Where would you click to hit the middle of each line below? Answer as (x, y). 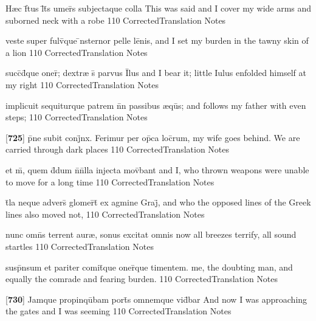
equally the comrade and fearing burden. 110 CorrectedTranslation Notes (142, 279)
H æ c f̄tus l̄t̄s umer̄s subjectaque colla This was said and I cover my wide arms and (159, 8)
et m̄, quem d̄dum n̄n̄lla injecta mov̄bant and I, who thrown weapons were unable (157, 169)
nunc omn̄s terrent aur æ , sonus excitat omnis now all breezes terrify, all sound (151, 234)
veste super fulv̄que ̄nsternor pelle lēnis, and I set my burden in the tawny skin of (157, 40)
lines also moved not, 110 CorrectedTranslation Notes (105, 214)
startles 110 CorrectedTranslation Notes (80, 246)
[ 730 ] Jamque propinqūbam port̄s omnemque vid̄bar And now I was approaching (156, 299)
